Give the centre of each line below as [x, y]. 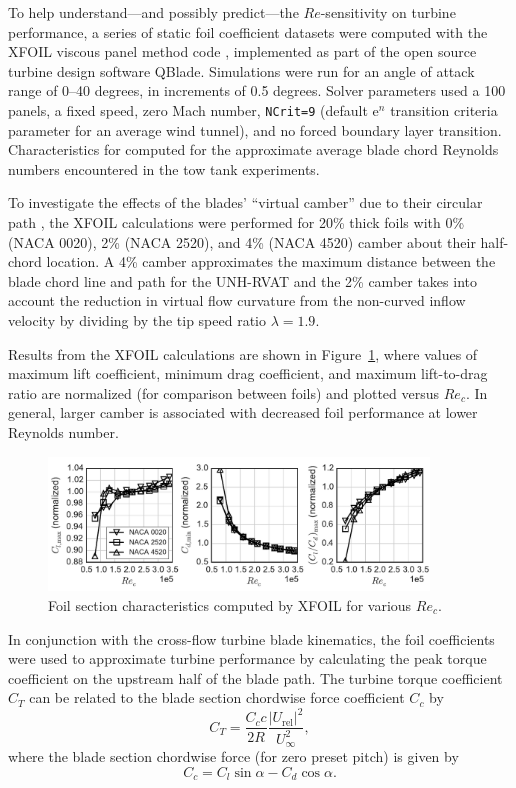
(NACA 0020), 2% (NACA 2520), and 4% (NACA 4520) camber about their [242, 241]
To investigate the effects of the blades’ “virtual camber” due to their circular [245, 202]
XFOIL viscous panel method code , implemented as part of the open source [242, 51]
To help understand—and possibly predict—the [153, 12]
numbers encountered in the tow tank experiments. [164, 168]
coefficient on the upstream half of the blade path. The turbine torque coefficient [255, 677]
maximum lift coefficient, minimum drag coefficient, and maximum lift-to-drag [248, 373]
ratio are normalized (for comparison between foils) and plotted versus [224, 392]
